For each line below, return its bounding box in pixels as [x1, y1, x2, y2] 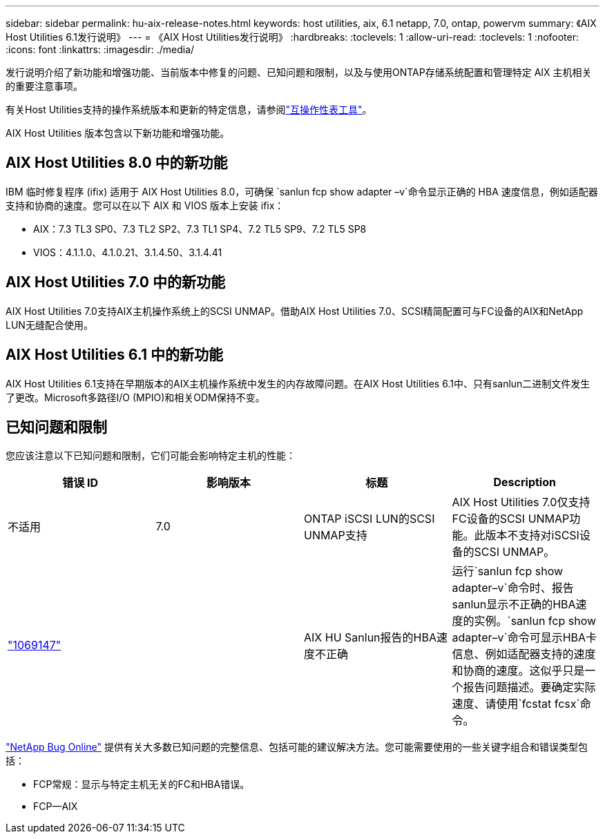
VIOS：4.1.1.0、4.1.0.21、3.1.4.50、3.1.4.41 [33, 246, 222, 258]
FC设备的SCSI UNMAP [452, 512, 570, 526]
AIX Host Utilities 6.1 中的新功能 [6, 346, 223, 364]
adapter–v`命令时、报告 [452, 581, 574, 595]
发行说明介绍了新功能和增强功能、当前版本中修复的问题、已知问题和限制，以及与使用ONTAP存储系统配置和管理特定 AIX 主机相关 [6, 66, 592, 78]
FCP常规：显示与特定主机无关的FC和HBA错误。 [33, 778, 250, 791]
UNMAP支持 [304, 528, 367, 543]
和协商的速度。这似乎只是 [452, 664, 585, 678]
